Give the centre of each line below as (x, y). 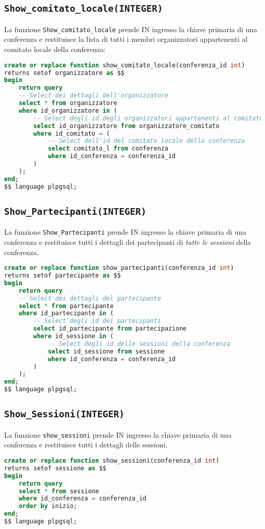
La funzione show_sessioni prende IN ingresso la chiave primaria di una (118, 434)
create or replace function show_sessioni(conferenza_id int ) (112, 461)
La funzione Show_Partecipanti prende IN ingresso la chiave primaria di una (125, 232)
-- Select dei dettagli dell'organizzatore (94, 96)
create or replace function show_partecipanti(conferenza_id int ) (119, 268)
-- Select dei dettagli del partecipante (90, 298)
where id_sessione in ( (73, 336)
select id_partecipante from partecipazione (110, 329)
